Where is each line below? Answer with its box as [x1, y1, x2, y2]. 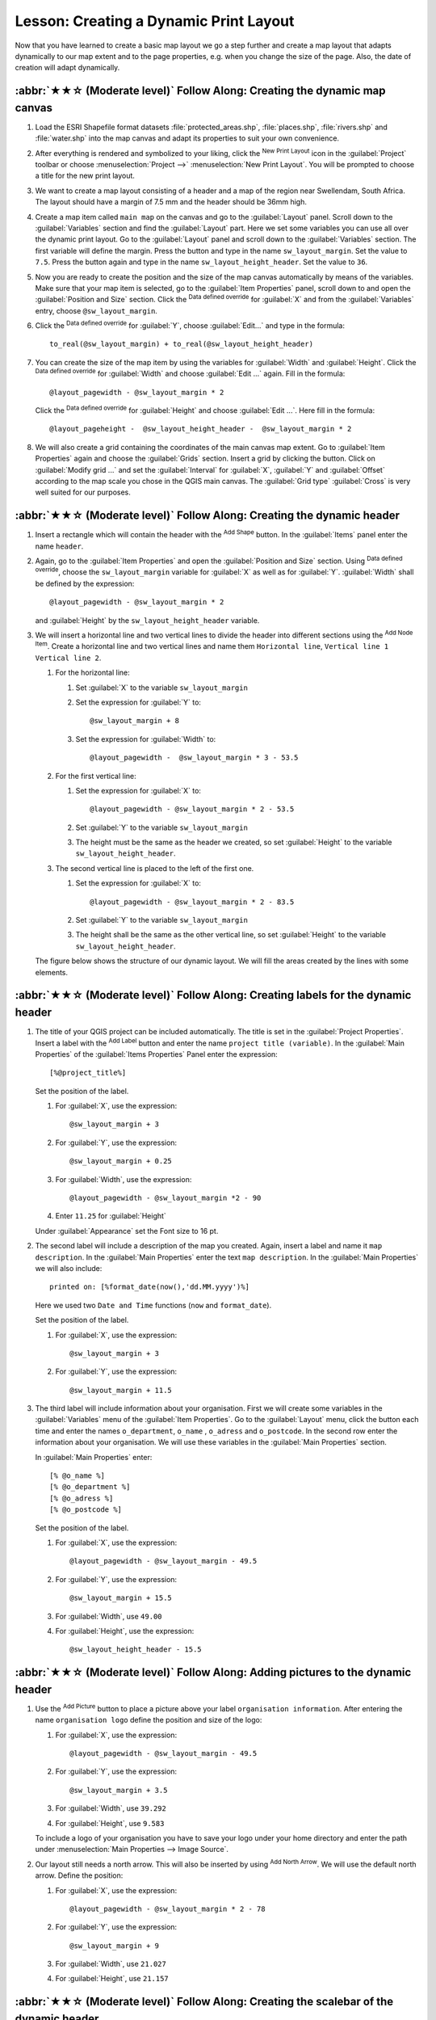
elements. [35, 967, 69, 977]
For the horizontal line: [55, 667, 131, 678]
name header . [35, 541, 84, 551]
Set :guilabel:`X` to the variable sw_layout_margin [75, 683, 248, 692]
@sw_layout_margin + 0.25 [69, 1156, 173, 1166]
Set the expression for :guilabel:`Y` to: [75, 697, 202, 707]
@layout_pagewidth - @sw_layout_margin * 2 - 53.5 [90, 805, 295, 814]
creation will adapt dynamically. [15, 63, 120, 73]
